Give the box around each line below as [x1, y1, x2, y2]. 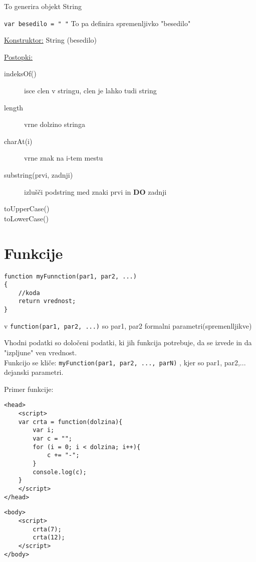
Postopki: [4, 51, 33, 62]
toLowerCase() [4, 213, 49, 223]
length [4, 102, 24, 112]
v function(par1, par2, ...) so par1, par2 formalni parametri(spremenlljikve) [4, 320, 252, 331]
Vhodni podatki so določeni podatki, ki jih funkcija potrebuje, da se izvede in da [4, 337, 252, 348]
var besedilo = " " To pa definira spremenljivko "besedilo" [4, 18, 191, 28]
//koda [18, 289, 40, 297]
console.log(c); [33, 468, 87, 476]
